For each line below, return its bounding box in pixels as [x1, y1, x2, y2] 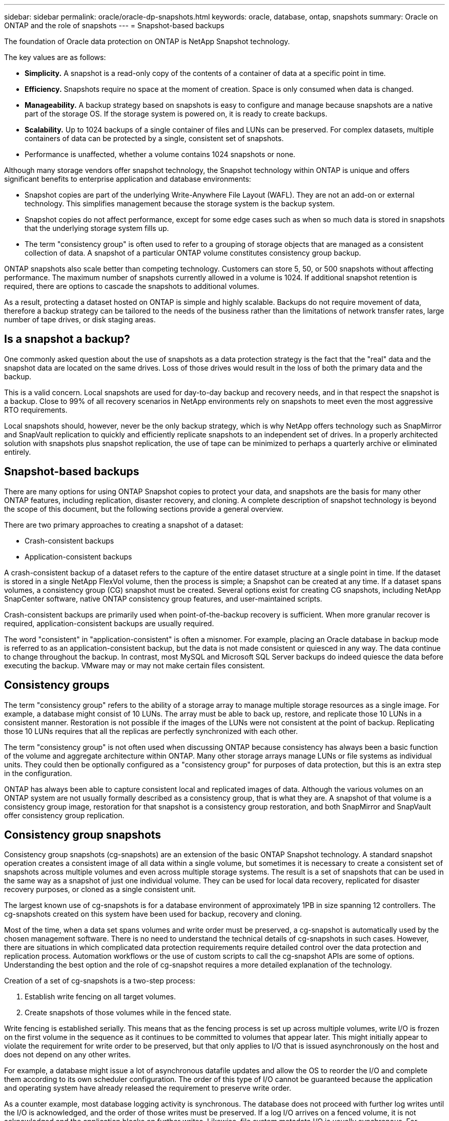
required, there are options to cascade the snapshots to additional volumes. [4, 282, 259, 291]
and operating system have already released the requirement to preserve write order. [4, 1084, 291, 1093]
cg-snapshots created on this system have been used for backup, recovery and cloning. [4, 910, 302, 919]
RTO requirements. [4, 405, 68, 414]
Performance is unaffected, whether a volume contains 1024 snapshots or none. [25, 150, 296, 159]
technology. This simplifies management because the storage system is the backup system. [25, 199, 335, 208]
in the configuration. [4, 768, 72, 778]
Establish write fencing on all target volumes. [25, 992, 176, 1001]
